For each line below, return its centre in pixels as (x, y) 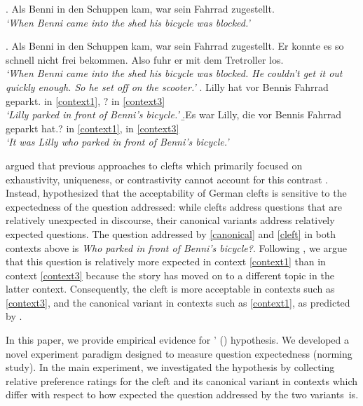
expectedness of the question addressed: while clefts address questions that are (174, 206)
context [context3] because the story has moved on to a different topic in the (170, 275)
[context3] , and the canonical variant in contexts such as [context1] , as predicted (178, 302)
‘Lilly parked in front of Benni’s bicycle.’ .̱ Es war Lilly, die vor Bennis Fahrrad (174, 114)
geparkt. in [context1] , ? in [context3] (85, 100)
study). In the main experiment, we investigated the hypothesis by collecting (170, 367)
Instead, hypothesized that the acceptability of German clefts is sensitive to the (176, 193)
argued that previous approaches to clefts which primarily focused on (154, 165)
